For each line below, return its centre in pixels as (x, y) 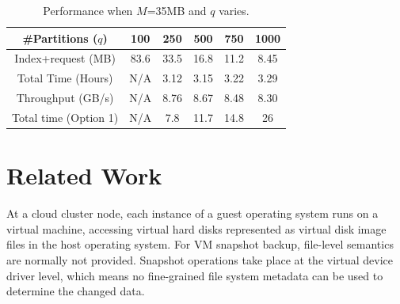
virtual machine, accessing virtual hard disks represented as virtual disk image (196, 228)
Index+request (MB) (65, 58)
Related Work (84, 175)
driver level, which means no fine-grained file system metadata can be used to (195, 275)
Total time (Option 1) (65, 117)
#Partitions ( (60, 38)
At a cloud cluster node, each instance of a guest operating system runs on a (192, 213)
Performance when (88, 10)
